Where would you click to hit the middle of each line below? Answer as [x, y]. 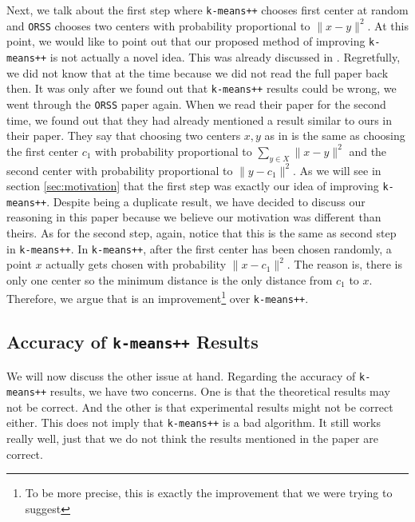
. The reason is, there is [344, 264]
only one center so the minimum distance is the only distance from [170, 279]
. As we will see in [337, 170]
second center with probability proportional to [120, 170]
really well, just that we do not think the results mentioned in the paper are [192, 438]
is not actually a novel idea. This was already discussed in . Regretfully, [225, 56]
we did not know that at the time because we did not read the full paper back [198, 72]
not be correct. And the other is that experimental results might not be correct [200, 406]
